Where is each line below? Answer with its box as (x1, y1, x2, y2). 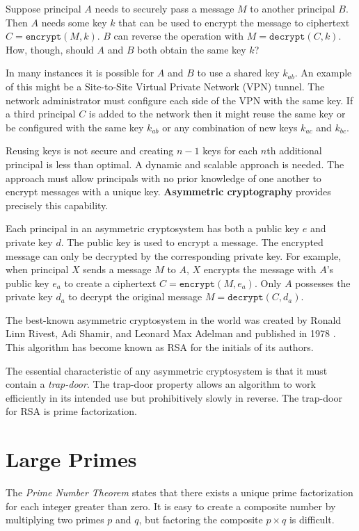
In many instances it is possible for (6, 65, 154, 80)
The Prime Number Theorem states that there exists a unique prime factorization (6, 485, 353, 500)
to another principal (250, 1, 335, 15)
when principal (6, 262, 69, 277)
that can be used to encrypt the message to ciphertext (118, 15, 350, 29)
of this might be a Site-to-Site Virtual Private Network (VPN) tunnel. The (6, 79, 325, 93)
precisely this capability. (6, 197, 109, 212)
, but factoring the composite (138, 512, 263, 527)
